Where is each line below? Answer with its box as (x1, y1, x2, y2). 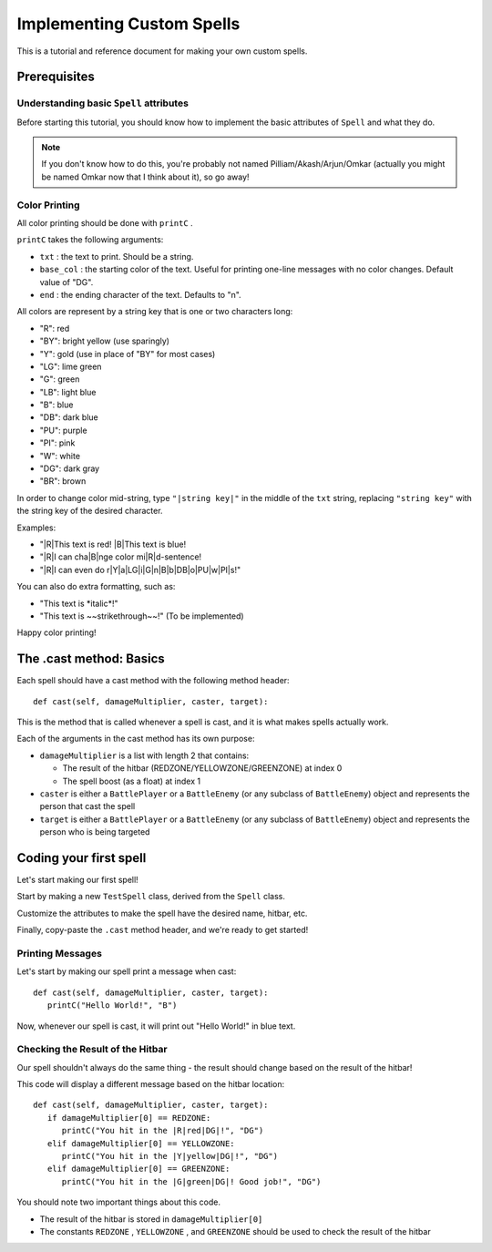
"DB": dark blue (39, 412, 99, 423)
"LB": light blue (39, 386, 97, 397)
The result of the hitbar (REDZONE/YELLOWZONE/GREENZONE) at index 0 (62, 763, 343, 774)
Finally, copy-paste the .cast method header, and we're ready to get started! (16, 925, 309, 936)
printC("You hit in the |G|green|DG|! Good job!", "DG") (61, 1176, 322, 1186)
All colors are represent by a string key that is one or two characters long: (16, 306, 293, 317)
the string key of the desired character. (16, 506, 163, 517)
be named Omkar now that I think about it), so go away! (41, 171, 250, 182)
